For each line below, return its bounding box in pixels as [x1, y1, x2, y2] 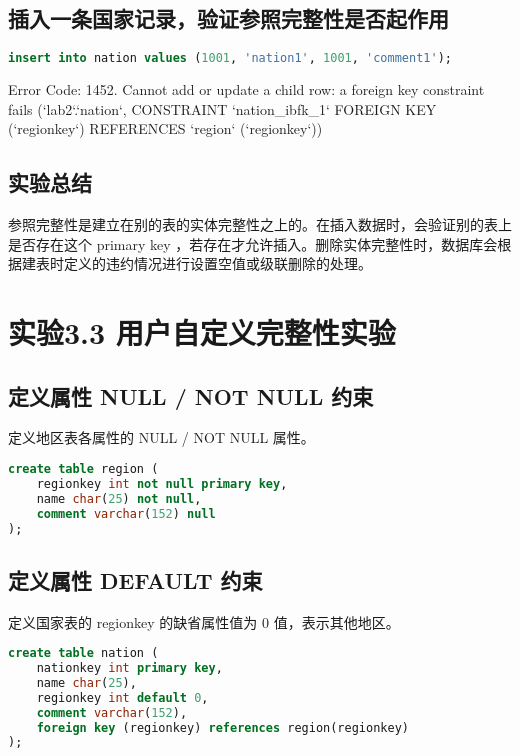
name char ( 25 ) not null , [36, 491, 202, 506]
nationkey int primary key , [36, 661, 223, 676]
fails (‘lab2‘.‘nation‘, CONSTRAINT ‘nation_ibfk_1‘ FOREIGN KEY [8, 98, 437, 119]
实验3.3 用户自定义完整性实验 [8, 312, 396, 353]
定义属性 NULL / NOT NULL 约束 [8, 380, 374, 411]
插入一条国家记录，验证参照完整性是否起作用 [8, 3, 449, 34]
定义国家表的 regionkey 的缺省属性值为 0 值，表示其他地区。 [8, 611, 400, 632]
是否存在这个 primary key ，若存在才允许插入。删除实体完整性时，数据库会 [8, 233, 498, 254]
